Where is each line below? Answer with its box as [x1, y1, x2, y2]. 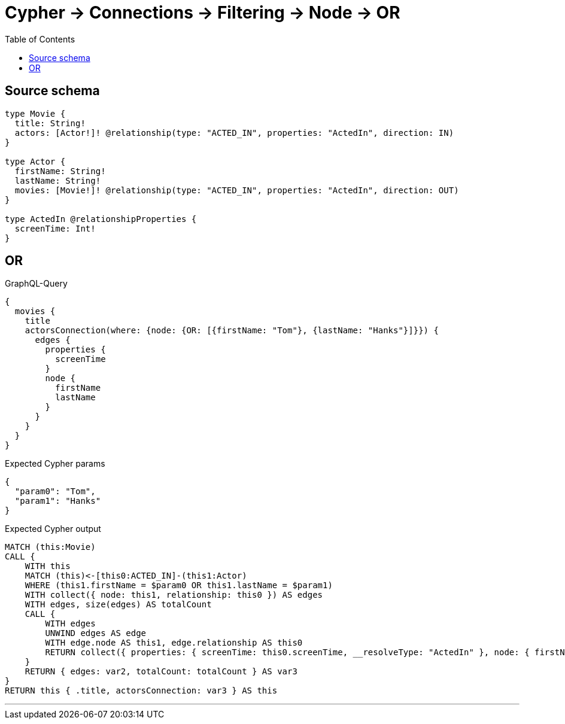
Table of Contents [5, 34, 75, 44]
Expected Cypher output [5, 524, 101, 534]
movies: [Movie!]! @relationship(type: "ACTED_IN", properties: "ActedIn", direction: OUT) [14, 185, 459, 195]
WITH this [25, 561, 71, 571]
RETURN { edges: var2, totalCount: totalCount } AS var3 [25, 667, 297, 677]
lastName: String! [14, 175, 101, 185]
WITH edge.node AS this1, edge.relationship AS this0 [45, 638, 303, 648]
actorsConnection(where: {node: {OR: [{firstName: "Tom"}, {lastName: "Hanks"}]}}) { [25, 326, 439, 336]
